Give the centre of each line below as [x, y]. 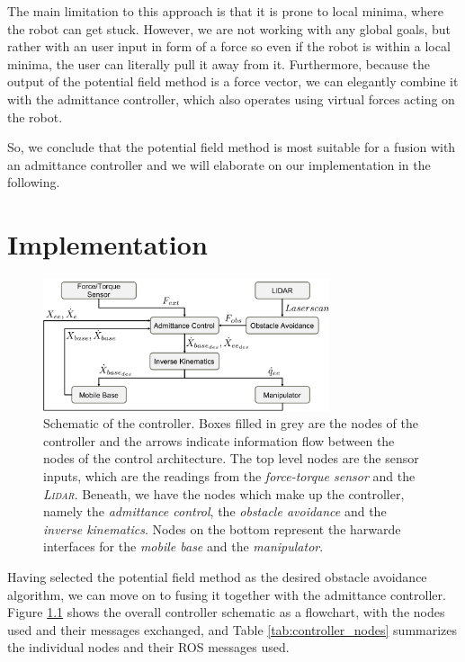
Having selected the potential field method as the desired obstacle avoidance [217, 576]
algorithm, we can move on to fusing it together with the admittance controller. [227, 594]
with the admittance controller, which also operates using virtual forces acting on [231, 98]
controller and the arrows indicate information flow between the [219, 440]
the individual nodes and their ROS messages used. [148, 647]
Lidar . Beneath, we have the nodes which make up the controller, [224, 493]
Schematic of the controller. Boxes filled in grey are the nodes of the [231, 423]
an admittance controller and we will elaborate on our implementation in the [219, 164]
